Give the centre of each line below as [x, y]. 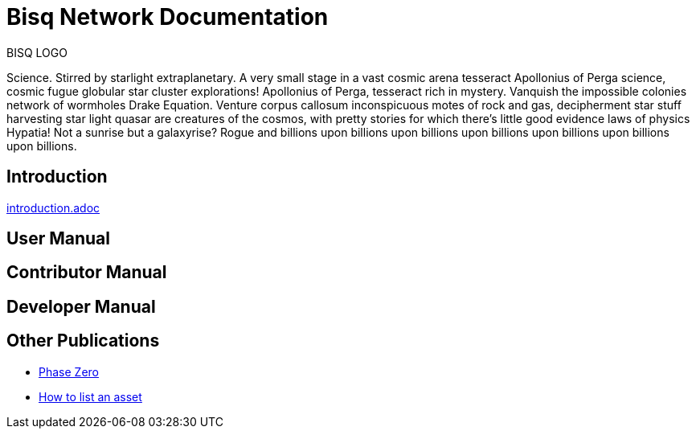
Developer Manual [81, 306]
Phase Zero [69, 371]
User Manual [58, 239]
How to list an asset [90, 396]
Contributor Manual [87, 273]
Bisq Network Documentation [168, 17]
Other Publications [83, 341]
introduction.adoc [53, 207]
